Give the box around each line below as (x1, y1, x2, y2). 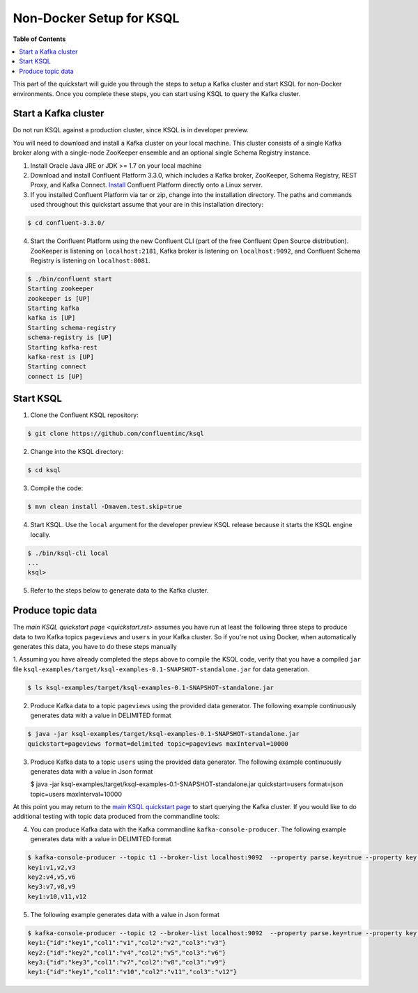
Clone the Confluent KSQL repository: (30, 411, 139, 419)
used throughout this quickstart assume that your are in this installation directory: (30, 201, 264, 209)
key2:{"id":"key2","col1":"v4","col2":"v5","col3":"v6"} (27, 948, 226, 957)
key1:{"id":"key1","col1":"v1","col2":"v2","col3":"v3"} (27, 939, 226, 947)
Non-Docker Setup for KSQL (13, 10, 180, 26)
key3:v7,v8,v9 (27, 883, 76, 891)
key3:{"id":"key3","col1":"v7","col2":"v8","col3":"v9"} (27, 958, 226, 966)
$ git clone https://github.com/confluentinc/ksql (27, 430, 205, 438)
